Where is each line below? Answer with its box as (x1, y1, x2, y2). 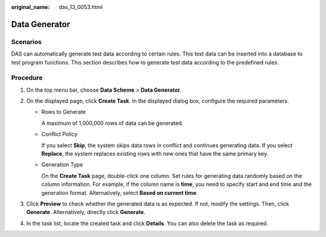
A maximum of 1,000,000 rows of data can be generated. (41, 119, 184, 127)
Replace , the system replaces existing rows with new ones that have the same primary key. (41, 150, 269, 157)
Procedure (11, 74, 43, 82)
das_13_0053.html (59, 4, 103, 10)
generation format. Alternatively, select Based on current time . (41, 189, 198, 196)
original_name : (11, 4, 50, 10)
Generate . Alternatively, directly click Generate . (26, 209, 146, 216)
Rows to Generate (41, 109, 86, 116)
